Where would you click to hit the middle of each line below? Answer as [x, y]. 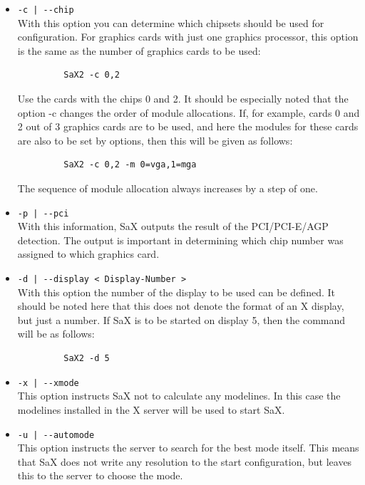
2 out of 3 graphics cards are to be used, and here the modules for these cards [188, 126]
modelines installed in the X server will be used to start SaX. [151, 409]
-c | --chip [46, 10]
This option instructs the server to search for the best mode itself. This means [188, 448]
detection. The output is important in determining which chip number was [180, 240]
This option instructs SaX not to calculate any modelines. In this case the [179, 396]
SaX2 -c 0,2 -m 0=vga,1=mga [130, 165]
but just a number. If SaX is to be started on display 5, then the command [181, 319]
